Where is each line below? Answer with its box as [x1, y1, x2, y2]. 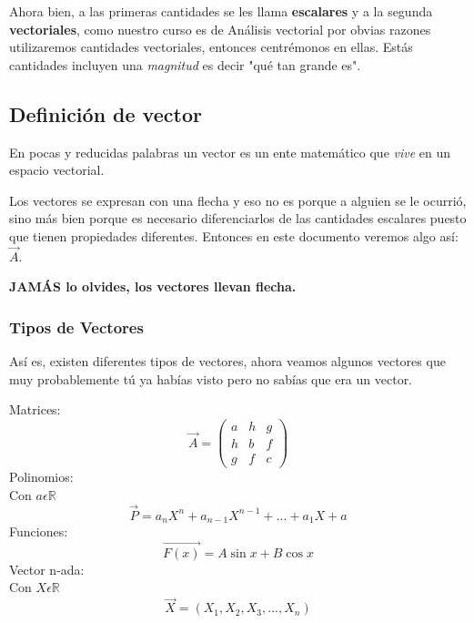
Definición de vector [9, 99, 202, 128]
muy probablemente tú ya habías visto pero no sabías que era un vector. [9, 369, 413, 388]
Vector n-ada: [9, 559, 85, 578]
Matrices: [9, 400, 61, 419]
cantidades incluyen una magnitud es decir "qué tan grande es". [9, 55, 361, 74]
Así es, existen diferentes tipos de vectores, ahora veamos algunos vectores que [9, 352, 446, 371]
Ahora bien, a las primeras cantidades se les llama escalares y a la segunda [9, 2, 433, 20]
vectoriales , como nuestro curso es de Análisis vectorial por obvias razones [9, 19, 431, 38]
